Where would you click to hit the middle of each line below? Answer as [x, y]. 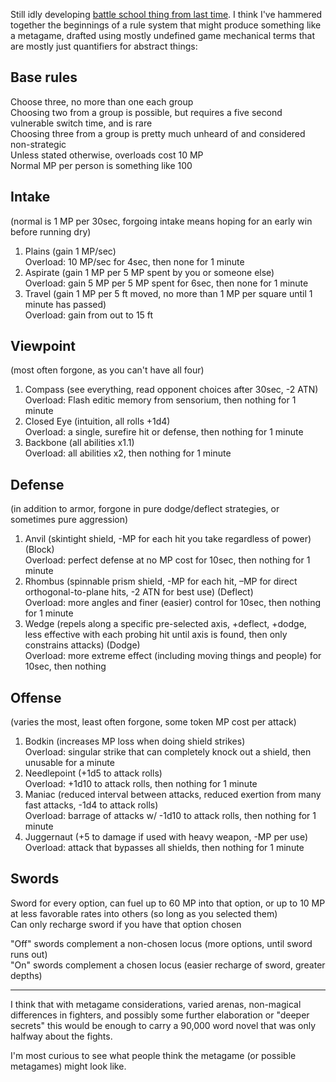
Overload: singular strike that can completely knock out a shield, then [168, 752]
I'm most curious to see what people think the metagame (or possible [153, 1055]
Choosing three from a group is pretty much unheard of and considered [158, 133]
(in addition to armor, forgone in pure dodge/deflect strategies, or [145, 509]
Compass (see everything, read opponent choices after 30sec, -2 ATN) [171, 390]
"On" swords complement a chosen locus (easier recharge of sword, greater [168, 965]
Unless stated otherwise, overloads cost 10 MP [107, 155]
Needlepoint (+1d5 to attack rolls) [93, 773]
